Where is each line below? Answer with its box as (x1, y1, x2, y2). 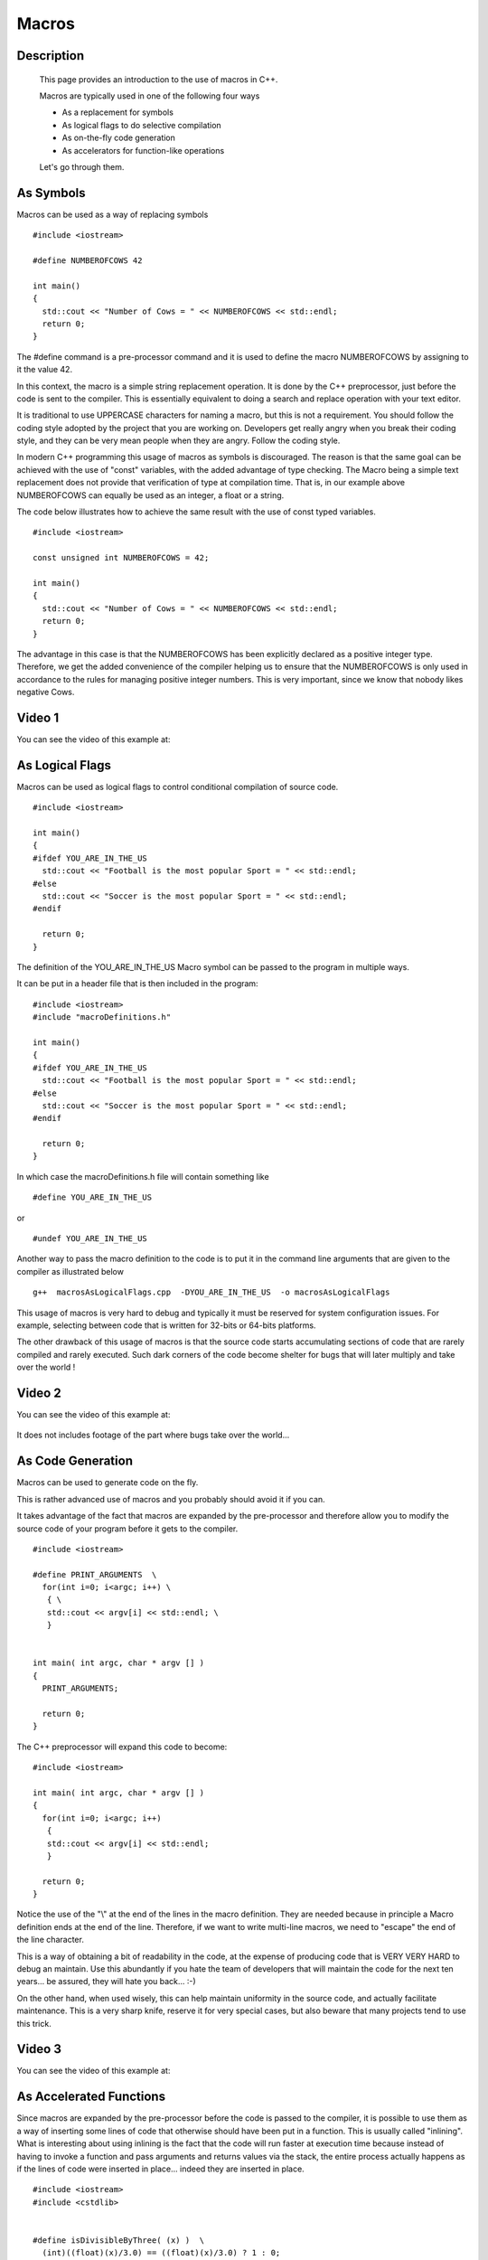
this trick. (16, 2018, 52, 2029)
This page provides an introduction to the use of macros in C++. (39, 73, 278, 85)
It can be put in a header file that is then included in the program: (16, 978, 258, 989)
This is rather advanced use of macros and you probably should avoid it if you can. (16, 1493, 325, 1504)
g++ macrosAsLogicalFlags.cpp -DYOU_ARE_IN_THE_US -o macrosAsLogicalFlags (33, 1287, 390, 1297)
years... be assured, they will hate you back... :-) (16, 1976, 196, 1987)
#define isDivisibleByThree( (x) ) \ (33, 2235, 205, 2246)
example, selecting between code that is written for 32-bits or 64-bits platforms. (16, 1320, 316, 1331)
